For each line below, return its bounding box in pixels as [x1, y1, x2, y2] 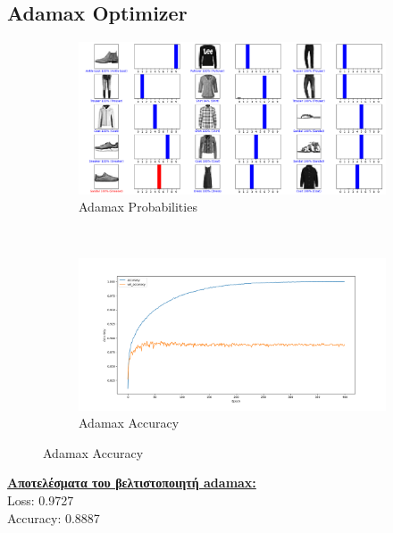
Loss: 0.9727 [7, 490, 74, 509]
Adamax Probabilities [79, 197, 197, 216]
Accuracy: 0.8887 [7, 508, 100, 527]
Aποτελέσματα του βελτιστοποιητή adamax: [7, 473, 256, 492]
